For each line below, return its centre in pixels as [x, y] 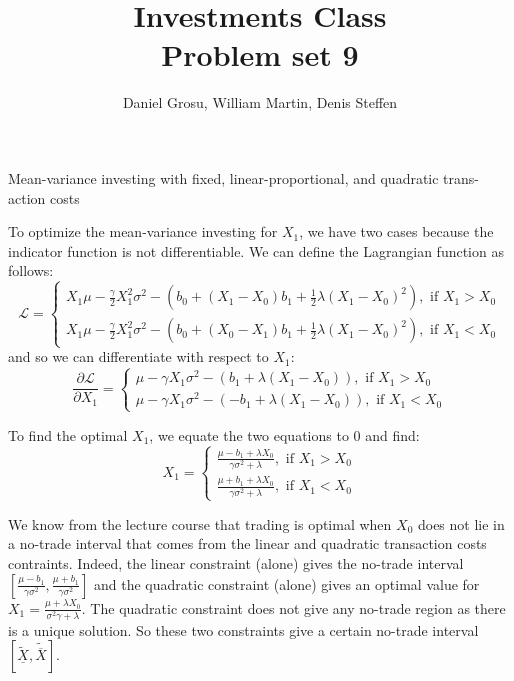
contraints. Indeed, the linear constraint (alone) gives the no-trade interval [236, 563]
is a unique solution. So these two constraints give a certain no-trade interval [243, 629]
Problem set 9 [260, 54]
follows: [31, 270]
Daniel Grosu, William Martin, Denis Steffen [260, 102]
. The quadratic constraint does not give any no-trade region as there [293, 607]
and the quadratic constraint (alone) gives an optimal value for [287, 583]
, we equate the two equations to [249, 434]
